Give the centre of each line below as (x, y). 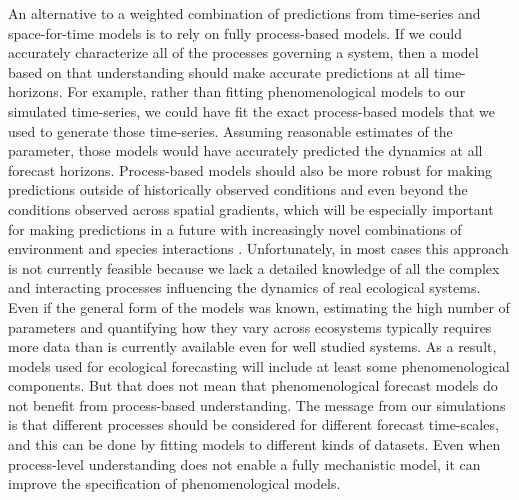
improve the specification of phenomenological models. (174, 483)
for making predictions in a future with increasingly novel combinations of (235, 228)
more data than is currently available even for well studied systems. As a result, (252, 346)
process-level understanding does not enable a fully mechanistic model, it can (244, 463)
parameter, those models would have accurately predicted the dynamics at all (245, 150)
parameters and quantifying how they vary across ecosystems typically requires (250, 326)
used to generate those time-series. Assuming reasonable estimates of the (230, 130)
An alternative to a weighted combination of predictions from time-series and (244, 13)
